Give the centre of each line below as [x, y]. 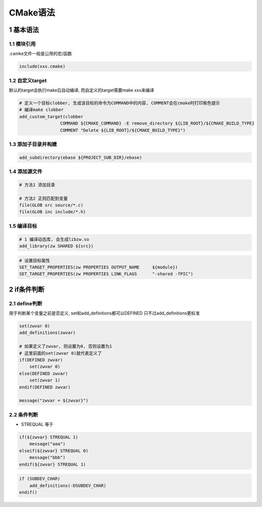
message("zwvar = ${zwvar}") [54, 401]
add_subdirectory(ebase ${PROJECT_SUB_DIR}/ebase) [81, 157]
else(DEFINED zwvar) [43, 373]
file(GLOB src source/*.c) [51, 205]
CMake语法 [32, 13]
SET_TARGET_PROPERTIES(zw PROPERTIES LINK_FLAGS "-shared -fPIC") [106, 274]
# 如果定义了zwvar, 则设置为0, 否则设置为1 [66, 346]
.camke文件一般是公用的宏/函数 [41, 54]
